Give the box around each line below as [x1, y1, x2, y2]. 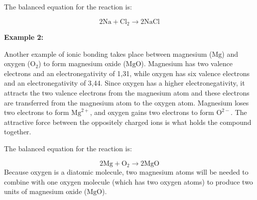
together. [4, 126, 31, 137]
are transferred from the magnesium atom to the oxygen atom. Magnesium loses [4, 97, 249, 107]
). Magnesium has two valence [141, 58, 233, 69]
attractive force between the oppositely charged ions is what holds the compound [4, 116, 252, 127]
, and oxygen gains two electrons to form [90, 107, 214, 117]
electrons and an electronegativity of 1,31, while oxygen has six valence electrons [4, 68, 250, 78]
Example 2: [4, 32, 43, 42]
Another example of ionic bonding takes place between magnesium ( [4, 48, 212, 59]
